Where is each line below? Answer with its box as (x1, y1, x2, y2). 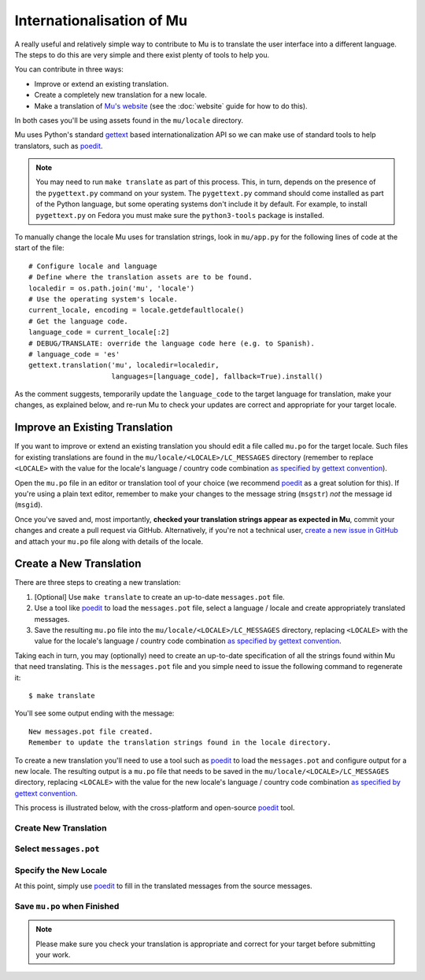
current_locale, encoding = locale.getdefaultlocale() (28, 305, 245, 315)
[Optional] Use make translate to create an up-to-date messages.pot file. (34, 592, 285, 601)
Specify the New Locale (14, 864, 108, 875)
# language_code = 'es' (28, 349, 120, 358)
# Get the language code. (28, 316, 129, 326)
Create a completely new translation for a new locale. (34, 91, 208, 100)
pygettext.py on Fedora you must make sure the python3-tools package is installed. (35, 210, 324, 220)
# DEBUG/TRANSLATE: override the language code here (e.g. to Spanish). (28, 338, 315, 348)
